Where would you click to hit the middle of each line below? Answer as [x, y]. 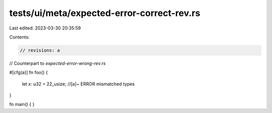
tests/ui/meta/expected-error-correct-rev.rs [105, 13]
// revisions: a [40, 50]
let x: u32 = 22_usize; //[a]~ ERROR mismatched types [78, 84]
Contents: [19, 37]
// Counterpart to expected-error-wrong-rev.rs [57, 63]
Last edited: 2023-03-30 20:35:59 [45, 28]
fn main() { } [22, 104]
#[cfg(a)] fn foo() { [28, 72]
